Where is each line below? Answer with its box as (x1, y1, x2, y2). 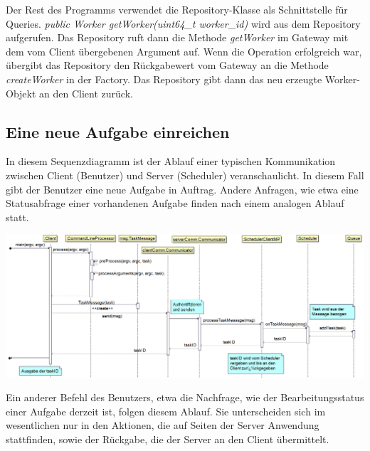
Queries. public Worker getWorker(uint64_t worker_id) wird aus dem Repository (6, 16, 361, 31)
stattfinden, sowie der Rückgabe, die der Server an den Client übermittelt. (6, 432, 329, 446)
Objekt (6, 85, 36, 100)
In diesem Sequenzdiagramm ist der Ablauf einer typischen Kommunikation (6, 154, 336, 169)
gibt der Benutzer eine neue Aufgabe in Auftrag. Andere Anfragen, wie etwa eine (6, 181, 359, 196)
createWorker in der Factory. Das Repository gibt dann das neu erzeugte (6, 71, 322, 86)
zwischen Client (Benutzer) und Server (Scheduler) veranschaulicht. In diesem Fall (6, 167, 364, 182)
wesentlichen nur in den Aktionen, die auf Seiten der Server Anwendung (6, 418, 319, 433)
